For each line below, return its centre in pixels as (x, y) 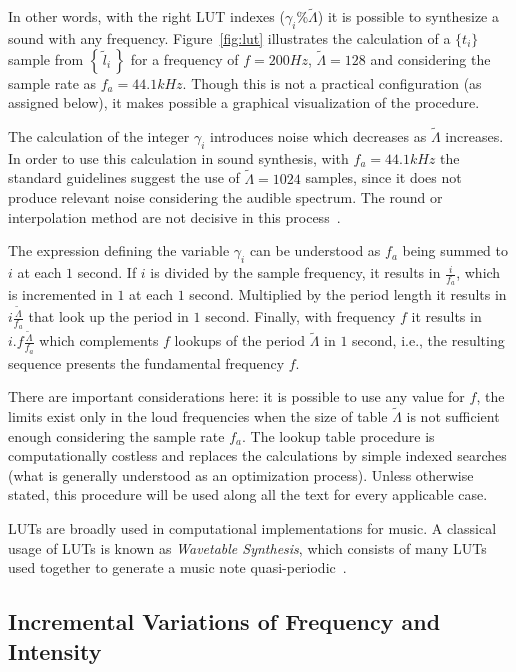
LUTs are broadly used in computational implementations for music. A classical (252, 528)
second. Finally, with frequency (300, 316)
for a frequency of (184, 58)
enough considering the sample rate (116, 435)
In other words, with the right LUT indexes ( (146, 16)
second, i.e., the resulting (428, 340)
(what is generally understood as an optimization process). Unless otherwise (241, 474)
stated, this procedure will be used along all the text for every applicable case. (248, 494)
